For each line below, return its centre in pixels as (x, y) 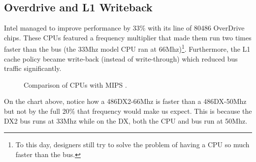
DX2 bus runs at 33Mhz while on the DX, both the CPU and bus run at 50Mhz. (126, 120)
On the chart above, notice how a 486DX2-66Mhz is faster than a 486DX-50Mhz (125, 101)
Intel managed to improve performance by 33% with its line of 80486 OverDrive (124, 28)
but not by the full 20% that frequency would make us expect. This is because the (128, 111)
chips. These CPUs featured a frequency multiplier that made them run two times (128, 37)
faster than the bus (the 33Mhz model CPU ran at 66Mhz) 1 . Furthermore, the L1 (127, 48)
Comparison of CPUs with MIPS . (75, 84)
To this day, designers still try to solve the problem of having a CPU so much (132, 145)
